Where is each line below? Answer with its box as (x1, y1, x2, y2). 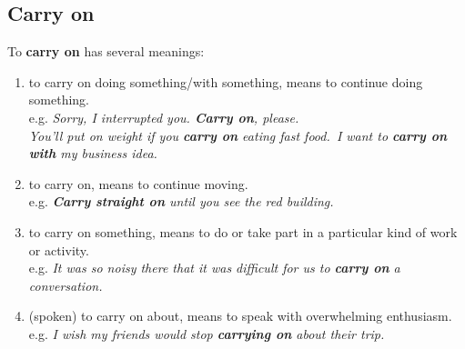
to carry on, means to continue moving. (28, 174, 248, 193)
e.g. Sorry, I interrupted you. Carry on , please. (28, 107, 299, 126)
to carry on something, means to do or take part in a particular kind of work (28, 222, 458, 241)
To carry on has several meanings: (7, 42, 205, 61)
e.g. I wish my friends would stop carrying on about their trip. (28, 324, 385, 343)
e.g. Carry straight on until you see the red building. (28, 192, 334, 211)
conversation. (28, 275, 103, 294)
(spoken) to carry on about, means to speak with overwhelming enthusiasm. (28, 306, 452, 325)
